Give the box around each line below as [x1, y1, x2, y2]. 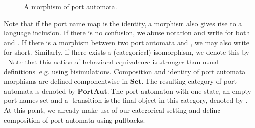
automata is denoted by [4, 85, 75, 96]
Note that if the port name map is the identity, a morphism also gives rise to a [4, 18, 242, 28]
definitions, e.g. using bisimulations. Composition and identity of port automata [4, 66, 246, 76]
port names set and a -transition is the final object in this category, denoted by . [4, 95, 248, 105]
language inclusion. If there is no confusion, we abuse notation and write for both [4, 28, 250, 38]
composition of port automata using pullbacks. [4, 114, 145, 125]
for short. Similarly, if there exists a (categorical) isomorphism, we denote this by [4, 47, 249, 57]
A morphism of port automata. [24, 1, 117, 11]
